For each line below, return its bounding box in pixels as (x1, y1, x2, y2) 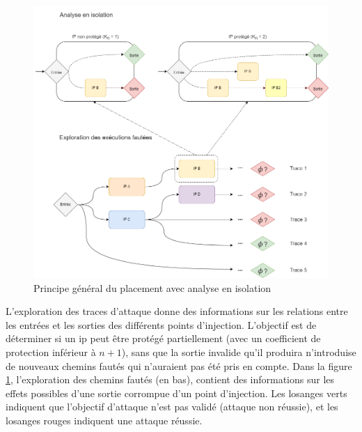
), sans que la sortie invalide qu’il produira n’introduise (121, 344, 356, 359)
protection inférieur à (6, 344, 96, 359)
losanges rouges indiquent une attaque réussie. (6, 412, 203, 427)
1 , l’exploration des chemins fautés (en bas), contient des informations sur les (6, 372, 335, 387)
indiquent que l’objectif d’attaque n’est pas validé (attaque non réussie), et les (6, 399, 338, 414)
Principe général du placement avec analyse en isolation (33, 280, 271, 295)
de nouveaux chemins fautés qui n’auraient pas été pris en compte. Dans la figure (6, 358, 352, 373)
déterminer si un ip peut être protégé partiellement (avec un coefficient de (6, 331, 321, 346)
